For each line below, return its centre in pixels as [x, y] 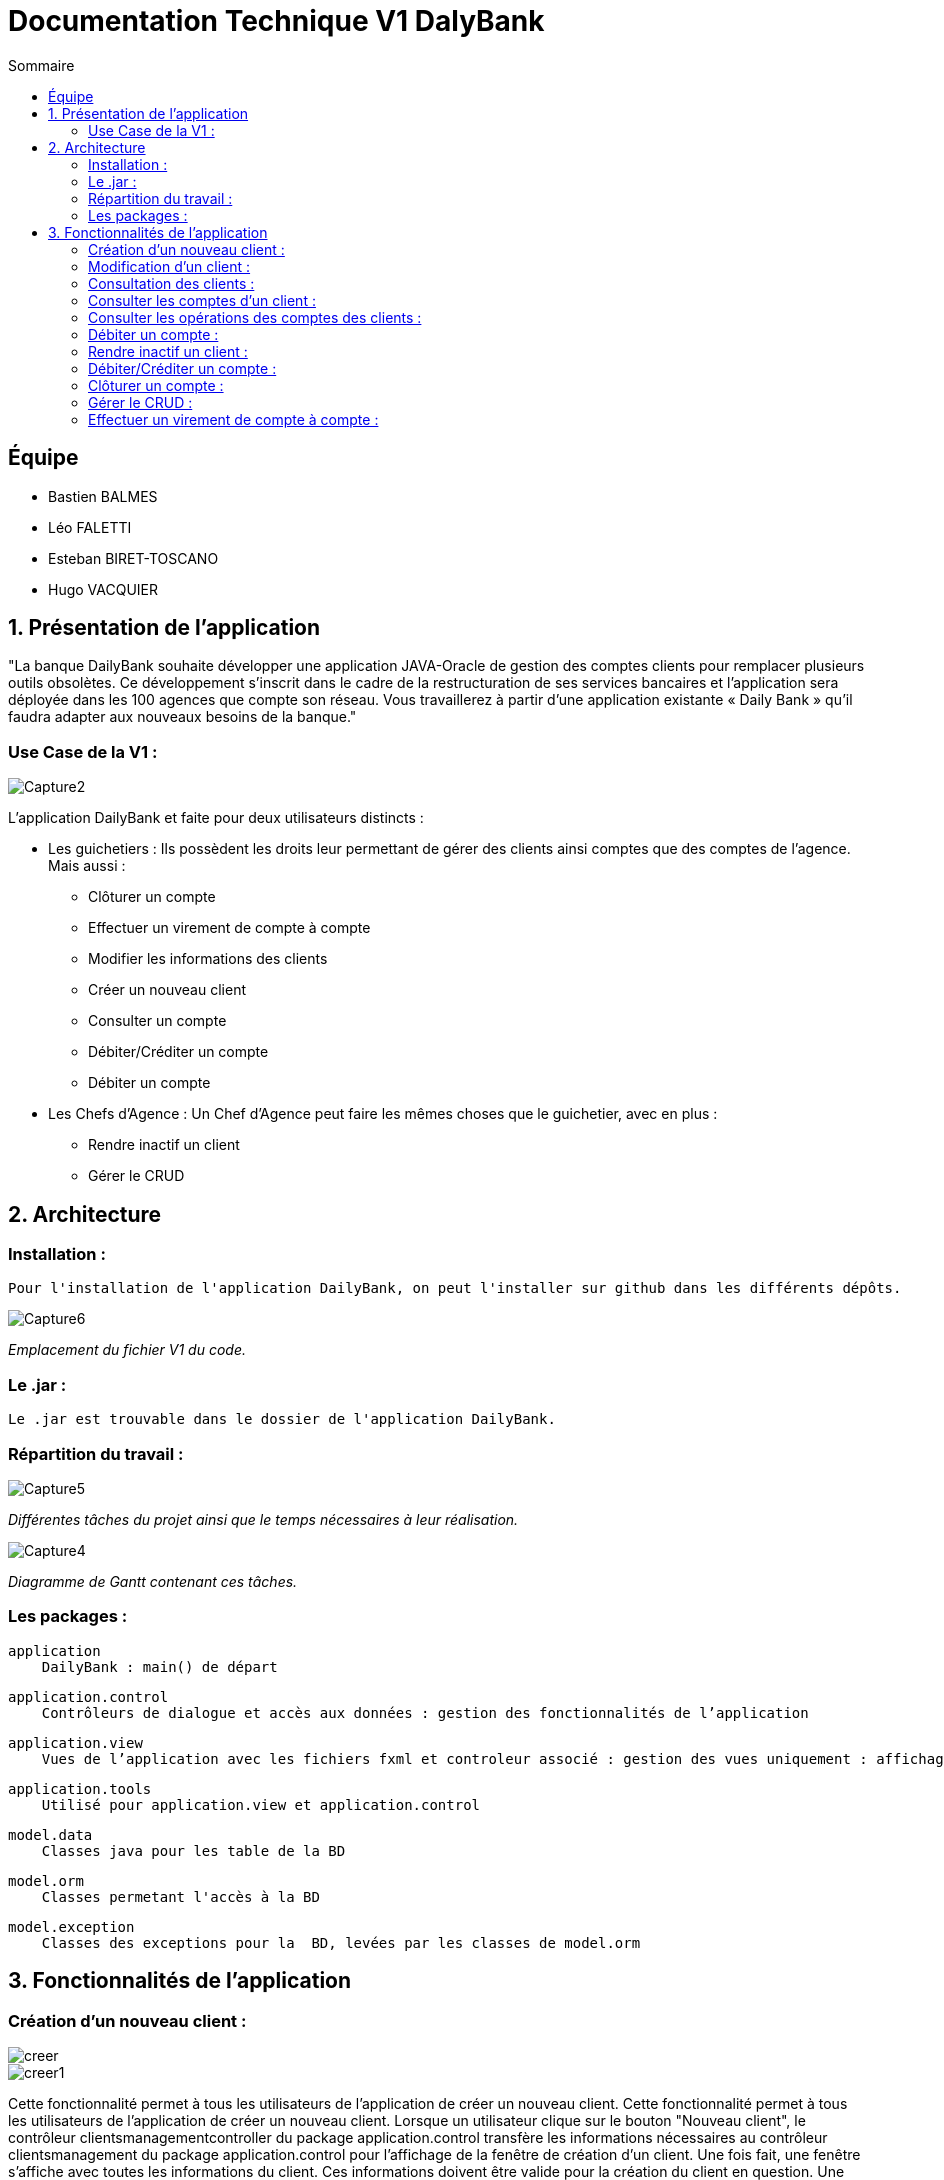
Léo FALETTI [90, 527]
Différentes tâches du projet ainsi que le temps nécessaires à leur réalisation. [263, 1519]
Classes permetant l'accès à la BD [180, 1896]
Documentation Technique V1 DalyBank [276, 21]
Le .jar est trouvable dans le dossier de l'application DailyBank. [282, 1419]
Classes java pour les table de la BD [193, 1850]
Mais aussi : [87, 866]
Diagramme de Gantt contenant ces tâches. [153, 1581]
